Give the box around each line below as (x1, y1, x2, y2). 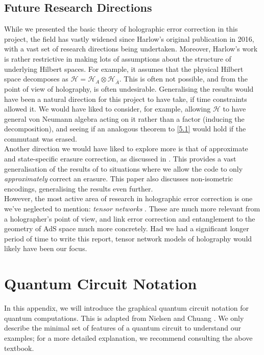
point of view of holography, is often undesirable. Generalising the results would (4, 83, 254, 94)
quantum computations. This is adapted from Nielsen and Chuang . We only (4, 312, 244, 323)
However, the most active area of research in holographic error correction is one (4, 193, 253, 204)
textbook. (4, 342, 34, 353)
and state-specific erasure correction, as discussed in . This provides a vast (4, 153, 236, 164)
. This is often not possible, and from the (119, 73, 248, 84)
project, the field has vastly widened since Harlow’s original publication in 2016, (4, 33, 254, 44)
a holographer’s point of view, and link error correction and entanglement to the (4, 213, 255, 224)
